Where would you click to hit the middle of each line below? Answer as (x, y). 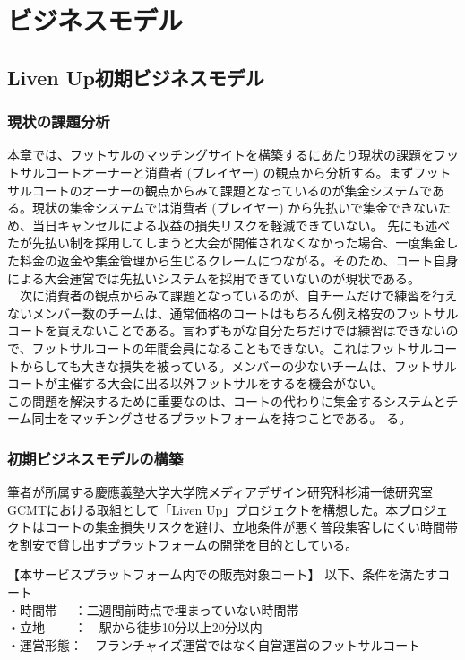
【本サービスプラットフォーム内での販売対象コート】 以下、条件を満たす (223, 574)
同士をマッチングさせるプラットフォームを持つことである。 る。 (222, 418)
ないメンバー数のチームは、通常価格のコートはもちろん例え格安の (202, 313)
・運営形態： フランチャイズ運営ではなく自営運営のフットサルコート (214, 644)
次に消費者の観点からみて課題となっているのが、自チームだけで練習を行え (238, 295)
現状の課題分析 (59, 122)
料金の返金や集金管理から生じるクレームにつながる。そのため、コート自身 (239, 260)
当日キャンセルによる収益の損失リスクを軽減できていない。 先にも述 (235, 225)
